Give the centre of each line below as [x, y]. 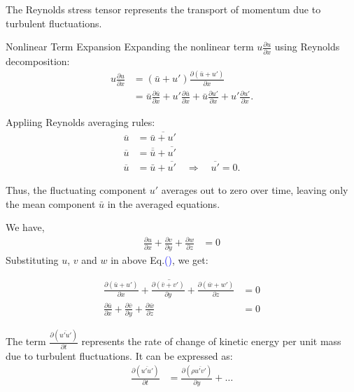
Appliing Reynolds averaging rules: [80, 121]
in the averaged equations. [164, 203]
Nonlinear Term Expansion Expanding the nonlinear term [130, 47]
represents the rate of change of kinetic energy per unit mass [211, 341]
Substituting [32, 259]
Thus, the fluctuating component [76, 189]
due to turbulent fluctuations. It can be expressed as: [119, 355]
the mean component [51, 203]
